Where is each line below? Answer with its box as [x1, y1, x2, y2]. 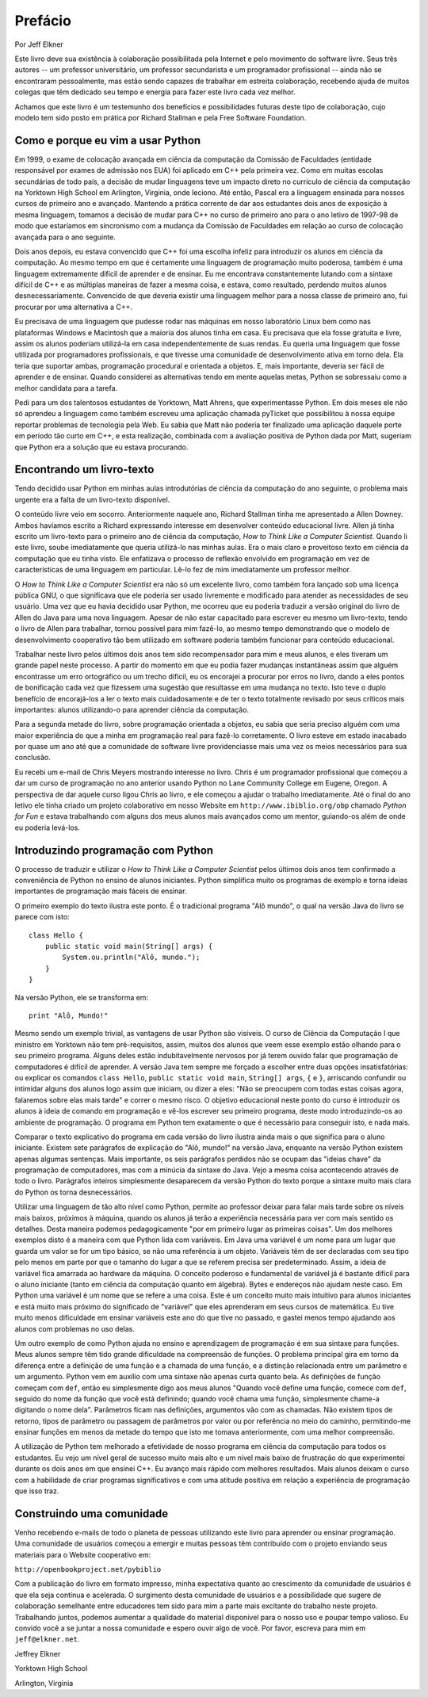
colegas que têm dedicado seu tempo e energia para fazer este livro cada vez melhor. [14, 87, 296, 97]
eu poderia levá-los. [14, 823, 81, 832]
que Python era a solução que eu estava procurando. [14, 442, 189, 452]
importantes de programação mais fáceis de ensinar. [14, 886, 187, 896]
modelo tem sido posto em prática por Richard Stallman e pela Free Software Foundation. [14, 113, 307, 122]
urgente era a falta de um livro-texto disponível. [14, 495, 170, 504]
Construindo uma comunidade [14, 1507, 169, 1520]
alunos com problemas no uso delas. [14, 1324, 135, 1333]
